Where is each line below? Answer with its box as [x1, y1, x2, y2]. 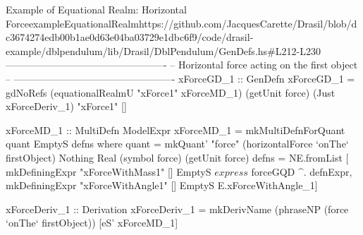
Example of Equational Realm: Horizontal [6, 2, 187, 16]
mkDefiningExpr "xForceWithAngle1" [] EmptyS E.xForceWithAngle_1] [6, 178, 318, 193]
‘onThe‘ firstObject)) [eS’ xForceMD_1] [6, 215, 178, 230]
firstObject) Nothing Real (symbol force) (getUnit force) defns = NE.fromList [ [6, 150, 349, 164]
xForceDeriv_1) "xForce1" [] [6, 99, 127, 114]
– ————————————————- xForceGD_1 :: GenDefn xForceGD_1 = [6, 71, 355, 85]
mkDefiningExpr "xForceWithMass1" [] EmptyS [6, 164, 211, 179]
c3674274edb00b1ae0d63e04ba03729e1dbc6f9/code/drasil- [6, 30, 254, 44]
